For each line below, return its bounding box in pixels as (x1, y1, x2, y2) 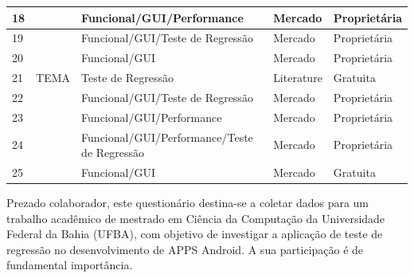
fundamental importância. (6, 256, 133, 273)
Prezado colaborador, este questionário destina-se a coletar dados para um (6, 194, 369, 211)
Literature (273, 69, 322, 86)
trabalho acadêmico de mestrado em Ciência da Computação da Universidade (6, 209, 385, 226)
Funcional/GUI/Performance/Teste (81, 128, 253, 145)
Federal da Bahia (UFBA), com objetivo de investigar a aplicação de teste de (6, 225, 383, 242)
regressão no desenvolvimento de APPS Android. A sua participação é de (6, 241, 364, 257)
